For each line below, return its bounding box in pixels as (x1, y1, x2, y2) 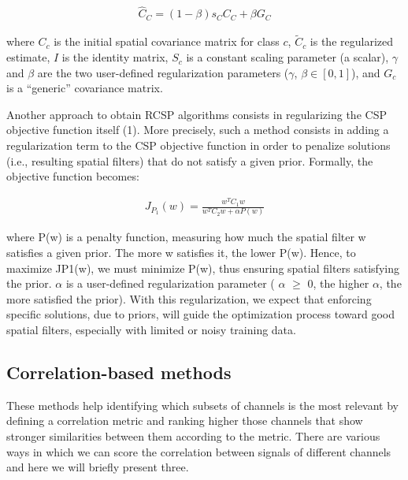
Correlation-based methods (6, 359, 232, 384)
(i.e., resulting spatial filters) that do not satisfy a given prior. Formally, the (6, 152, 373, 169)
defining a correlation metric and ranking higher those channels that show (6, 412, 363, 429)
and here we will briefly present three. (6, 459, 189, 475)
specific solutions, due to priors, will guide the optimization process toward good (6, 306, 395, 322)
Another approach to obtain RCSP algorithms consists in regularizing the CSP (6, 106, 387, 122)
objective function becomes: (6, 168, 139, 184)
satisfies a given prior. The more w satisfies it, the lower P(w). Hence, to (6, 244, 356, 261)
